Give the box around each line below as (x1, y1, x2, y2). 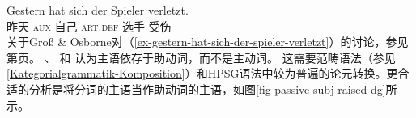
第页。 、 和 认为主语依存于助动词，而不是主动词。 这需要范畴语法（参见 (6, 48, 396, 65)
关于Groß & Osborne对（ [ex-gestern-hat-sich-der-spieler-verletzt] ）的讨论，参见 (6, 33, 409, 50)
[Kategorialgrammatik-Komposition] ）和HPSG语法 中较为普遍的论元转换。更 (6, 65, 398, 82)
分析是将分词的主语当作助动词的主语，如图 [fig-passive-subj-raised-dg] (28, 80, 386, 97)
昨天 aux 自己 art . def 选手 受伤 (6, 17, 172, 34)
